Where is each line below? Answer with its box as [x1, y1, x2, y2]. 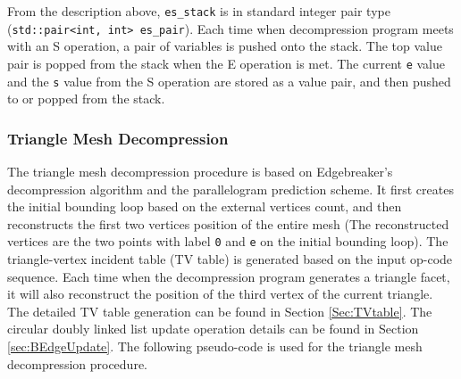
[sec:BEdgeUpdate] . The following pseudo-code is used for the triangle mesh [7, 337, 423, 356]
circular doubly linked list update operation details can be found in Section [7, 319, 419, 338]
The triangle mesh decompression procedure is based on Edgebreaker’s [7, 162, 393, 181]
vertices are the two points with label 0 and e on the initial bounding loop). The [7, 232, 448, 251]
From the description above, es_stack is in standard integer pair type [7, 2, 390, 20]
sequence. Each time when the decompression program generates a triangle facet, [7, 267, 450, 285]
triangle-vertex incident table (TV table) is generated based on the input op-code [7, 250, 453, 268]
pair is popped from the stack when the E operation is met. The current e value [7, 54, 446, 72]
